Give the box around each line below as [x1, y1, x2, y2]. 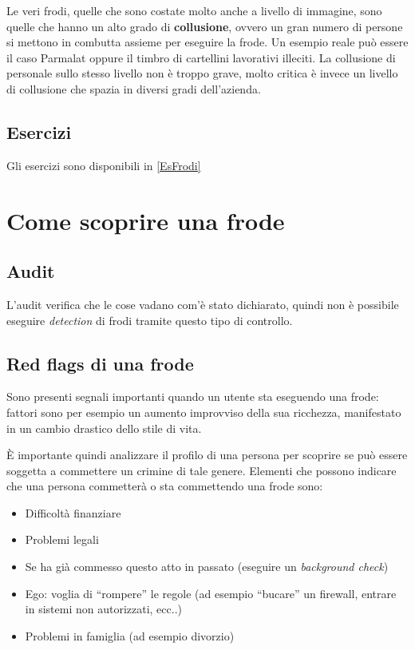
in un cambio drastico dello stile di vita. [6, 419, 202, 436]
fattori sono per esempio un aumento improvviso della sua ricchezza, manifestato [6, 403, 401, 420]
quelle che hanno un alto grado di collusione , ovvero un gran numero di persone [6, 18, 403, 34]
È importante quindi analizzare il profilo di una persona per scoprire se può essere [6, 446, 408, 463]
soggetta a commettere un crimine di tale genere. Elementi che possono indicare [6, 462, 397, 478]
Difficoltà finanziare [25, 504, 121, 521]
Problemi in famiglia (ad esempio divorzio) [25, 627, 235, 644]
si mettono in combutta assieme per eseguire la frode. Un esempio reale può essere [6, 34, 409, 50]
